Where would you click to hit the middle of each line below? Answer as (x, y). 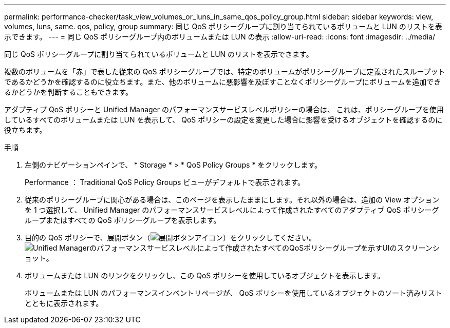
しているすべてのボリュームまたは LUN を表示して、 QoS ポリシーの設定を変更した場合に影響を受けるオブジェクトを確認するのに (223, 120)
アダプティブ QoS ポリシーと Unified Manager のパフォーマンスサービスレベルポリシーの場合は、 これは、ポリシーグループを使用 (224, 109)
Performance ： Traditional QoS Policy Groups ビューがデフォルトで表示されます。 (165, 182)
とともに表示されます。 (64, 303)
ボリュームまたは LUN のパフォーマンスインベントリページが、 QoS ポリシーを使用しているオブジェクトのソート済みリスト (234, 293)
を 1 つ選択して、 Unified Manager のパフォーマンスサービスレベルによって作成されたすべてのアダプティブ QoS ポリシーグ (232, 210)
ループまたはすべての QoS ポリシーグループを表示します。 (123, 220)
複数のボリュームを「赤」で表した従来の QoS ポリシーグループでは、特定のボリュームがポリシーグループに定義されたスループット (225, 71)
